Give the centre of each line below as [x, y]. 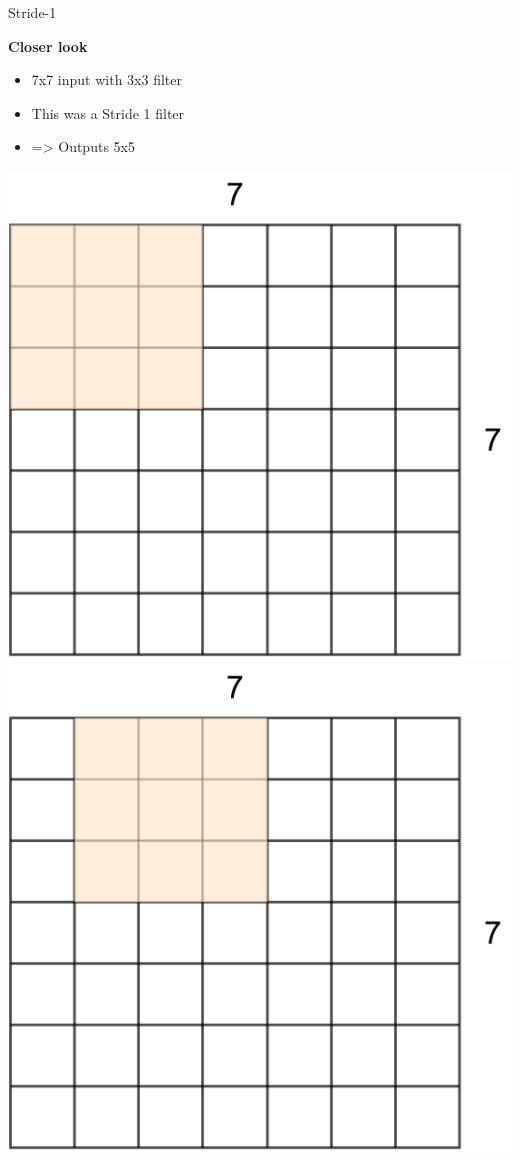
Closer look [48, 45]
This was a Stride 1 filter [108, 112]
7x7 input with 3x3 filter [106, 79]
